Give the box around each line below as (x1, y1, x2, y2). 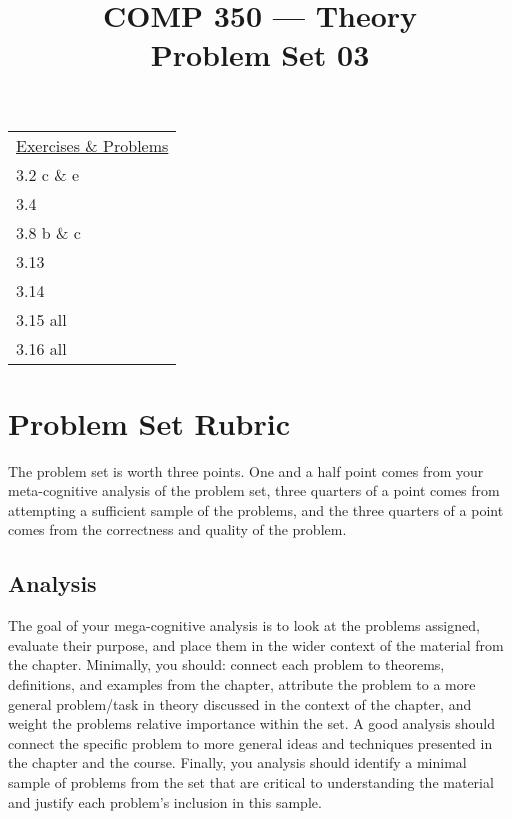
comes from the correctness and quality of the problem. (8, 519, 347, 540)
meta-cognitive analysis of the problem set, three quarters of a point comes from (8, 480, 500, 501)
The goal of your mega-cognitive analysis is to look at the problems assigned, (8, 615, 480, 636)
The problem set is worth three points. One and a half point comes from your (8, 460, 484, 481)
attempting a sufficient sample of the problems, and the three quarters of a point (8, 499, 504, 520)
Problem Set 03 (150, 34, 370, 75)
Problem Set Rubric (8, 402, 290, 443)
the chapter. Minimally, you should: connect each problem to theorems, (8, 654, 445, 675)
